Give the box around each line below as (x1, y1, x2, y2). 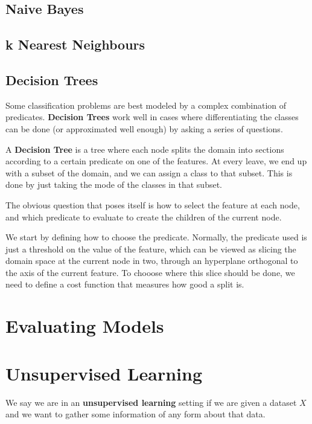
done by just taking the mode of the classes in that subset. (5, 178, 223, 191)
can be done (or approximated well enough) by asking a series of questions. (5, 122, 283, 135)
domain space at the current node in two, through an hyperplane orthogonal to (5, 254, 298, 267)
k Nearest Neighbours (5, 35, 145, 54)
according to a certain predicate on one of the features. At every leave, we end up (5, 155, 307, 167)
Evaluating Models (5, 313, 164, 338)
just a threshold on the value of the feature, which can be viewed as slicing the (5, 242, 296, 255)
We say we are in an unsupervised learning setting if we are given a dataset (5, 396, 297, 408)
